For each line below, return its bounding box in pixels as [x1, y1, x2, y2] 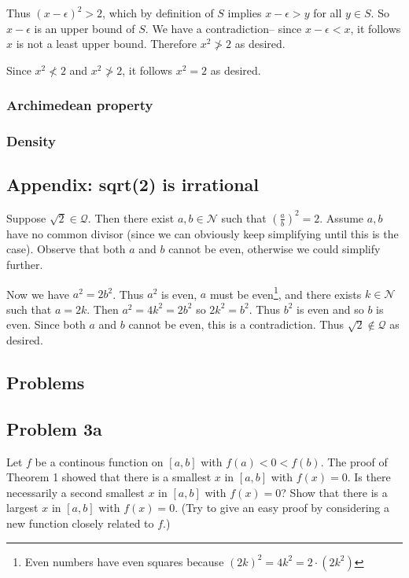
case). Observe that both [6, 241, 126, 257]
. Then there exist [87, 209, 175, 226]
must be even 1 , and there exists [209, 283, 362, 302]
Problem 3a [6, 416, 102, 440]
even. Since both [6, 316, 86, 333]
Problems [6, 370, 85, 394]
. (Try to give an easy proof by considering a [175, 499, 390, 516]
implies [227, 5, 262, 20]
